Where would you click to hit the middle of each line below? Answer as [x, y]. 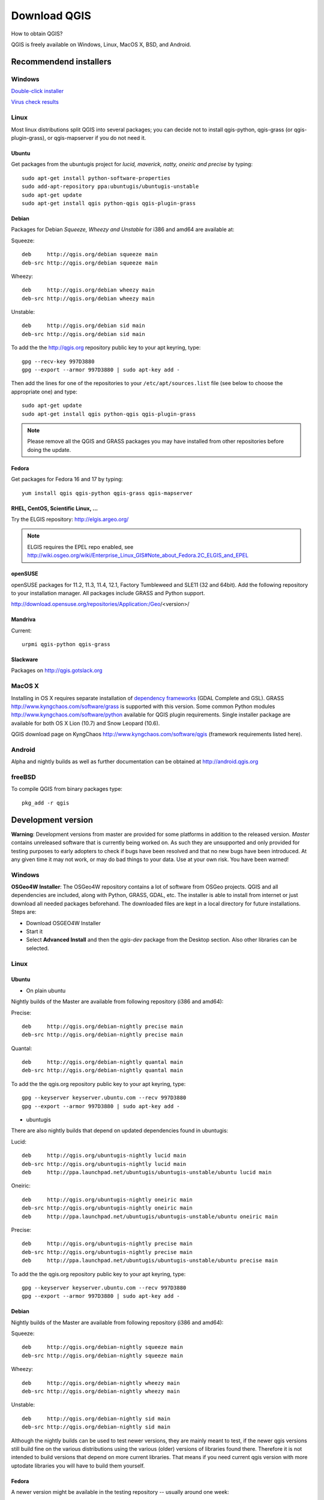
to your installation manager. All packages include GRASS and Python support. [108, 593]
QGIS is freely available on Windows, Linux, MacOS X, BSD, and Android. [101, 44]
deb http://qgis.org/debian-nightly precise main [102, 1026]
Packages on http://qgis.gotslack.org [57, 670]
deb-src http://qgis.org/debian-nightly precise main [102, 1035]
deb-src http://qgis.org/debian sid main [83, 334]
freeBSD [23, 777]
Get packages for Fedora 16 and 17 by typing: [67, 479]
